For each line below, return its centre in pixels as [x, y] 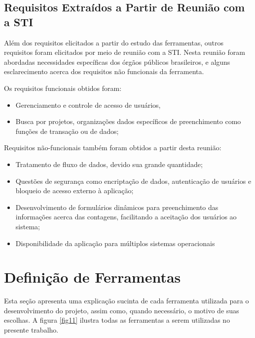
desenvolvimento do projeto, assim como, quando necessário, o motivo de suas [122, 310]
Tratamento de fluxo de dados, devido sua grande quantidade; [109, 164]
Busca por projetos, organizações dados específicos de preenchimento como [128, 121]
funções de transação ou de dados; [67, 131]
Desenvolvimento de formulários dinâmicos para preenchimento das [117, 207]
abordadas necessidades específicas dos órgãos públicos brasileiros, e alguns [117, 62]
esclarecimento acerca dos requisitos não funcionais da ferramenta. [104, 71]
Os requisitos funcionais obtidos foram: [63, 88]
